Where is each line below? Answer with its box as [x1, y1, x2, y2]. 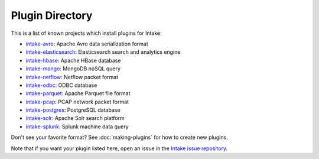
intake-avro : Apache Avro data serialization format [25, 40, 149, 47]
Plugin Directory [11, 9, 93, 22]
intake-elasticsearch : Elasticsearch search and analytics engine [25, 48, 181, 56]
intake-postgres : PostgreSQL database [25, 106, 121, 113]
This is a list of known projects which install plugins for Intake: [11, 30, 162, 37]
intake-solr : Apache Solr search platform [25, 115, 125, 122]
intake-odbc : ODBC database [25, 82, 97, 89]
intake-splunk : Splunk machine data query [25, 123, 129, 130]
